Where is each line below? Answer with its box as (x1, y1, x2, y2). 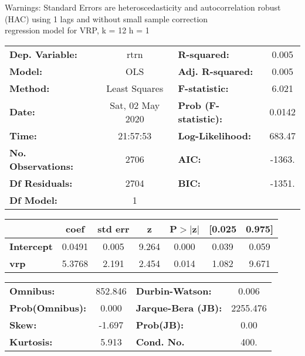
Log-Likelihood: (178, 128, 252, 142)
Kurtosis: (9, 334, 53, 348)
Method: (9, 81, 50, 95)
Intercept (9, 239, 53, 253)
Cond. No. (135, 334, 185, 348)
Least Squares (106, 81, 164, 95)
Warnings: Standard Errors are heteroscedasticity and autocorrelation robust (5, 1, 281, 13)
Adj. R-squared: (178, 64, 253, 78)
